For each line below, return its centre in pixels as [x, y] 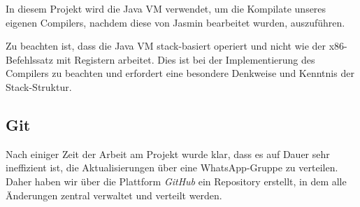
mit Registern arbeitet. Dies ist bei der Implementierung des [186, 59]
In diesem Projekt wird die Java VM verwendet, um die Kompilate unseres [166, 8]
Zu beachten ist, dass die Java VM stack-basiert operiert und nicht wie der [166, 46]
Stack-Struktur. [39, 86]
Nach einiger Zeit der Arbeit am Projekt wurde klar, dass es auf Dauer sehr [168, 154]
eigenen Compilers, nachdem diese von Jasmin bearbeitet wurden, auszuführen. [175, 22]
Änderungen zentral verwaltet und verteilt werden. [114, 195]
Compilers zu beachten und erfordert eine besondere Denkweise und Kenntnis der [180, 73]
